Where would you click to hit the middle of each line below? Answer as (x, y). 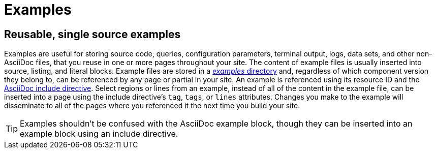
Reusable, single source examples (92, 34)
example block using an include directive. (99, 134)
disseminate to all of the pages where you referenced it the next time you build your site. (152, 106)
